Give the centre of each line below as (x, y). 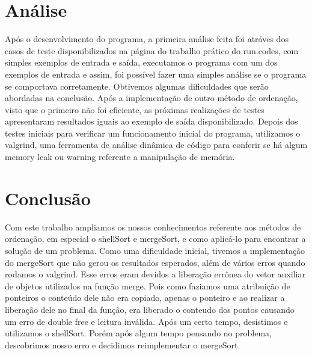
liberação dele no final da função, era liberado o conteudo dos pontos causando (150, 309)
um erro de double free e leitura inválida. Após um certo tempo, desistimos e (146, 321)
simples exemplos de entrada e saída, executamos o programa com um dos (141, 62)
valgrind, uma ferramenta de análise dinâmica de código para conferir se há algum (156, 145)
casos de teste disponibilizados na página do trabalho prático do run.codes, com (152, 50)
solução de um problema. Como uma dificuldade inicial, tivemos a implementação (155, 250)
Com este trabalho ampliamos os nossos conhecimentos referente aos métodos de (153, 227)
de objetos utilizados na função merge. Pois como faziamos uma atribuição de (148, 286)
